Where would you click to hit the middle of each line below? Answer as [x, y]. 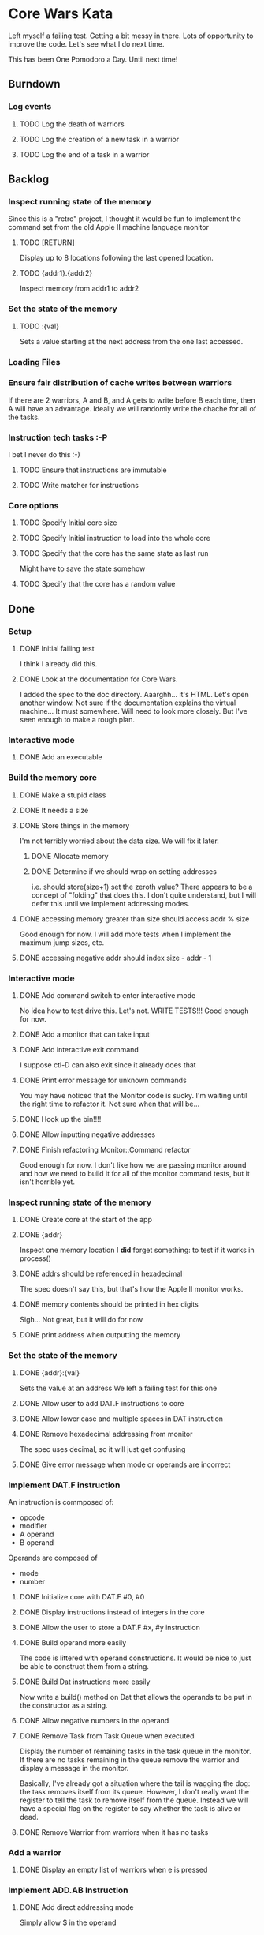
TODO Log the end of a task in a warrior [84, 154]
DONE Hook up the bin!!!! [60, 1119]
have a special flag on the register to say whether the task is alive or [130, 1808]
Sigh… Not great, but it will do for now [81, 1320]
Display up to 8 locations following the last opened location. [117, 258]
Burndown [34, 84]
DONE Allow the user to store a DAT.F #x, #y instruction [110, 1627]
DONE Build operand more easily [73, 1642]
